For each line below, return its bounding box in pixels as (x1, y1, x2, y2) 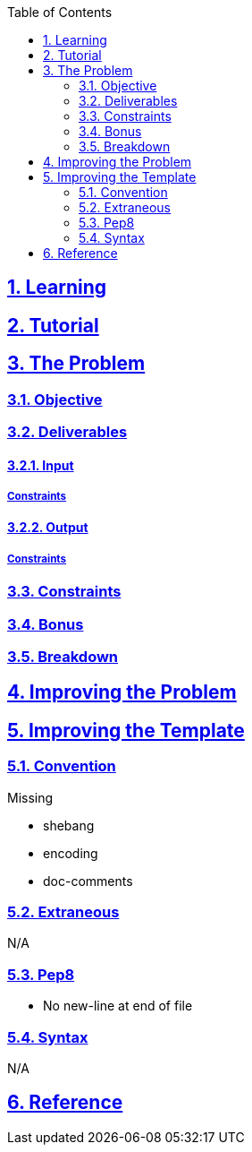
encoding (43, 845, 98, 861)
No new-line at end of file (43, 998, 193, 1014)
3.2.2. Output (7, 520, 88, 536)
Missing (7, 789, 54, 805)
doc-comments (43, 873, 133, 889)
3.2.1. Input (7, 457, 74, 473)
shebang (43, 817, 95, 833)
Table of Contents (7, 4, 113, 20)
